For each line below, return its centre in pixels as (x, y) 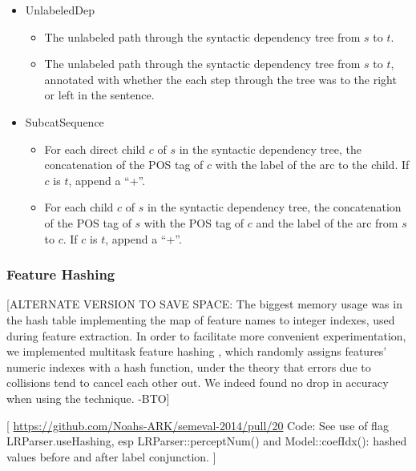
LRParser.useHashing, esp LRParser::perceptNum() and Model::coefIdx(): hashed (207, 441)
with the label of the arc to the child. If (312, 165)
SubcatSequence (65, 121)
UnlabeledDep (60, 10)
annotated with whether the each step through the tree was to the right (220, 79)
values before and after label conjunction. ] (111, 456)
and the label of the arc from (327, 222)
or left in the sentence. (99, 95)
